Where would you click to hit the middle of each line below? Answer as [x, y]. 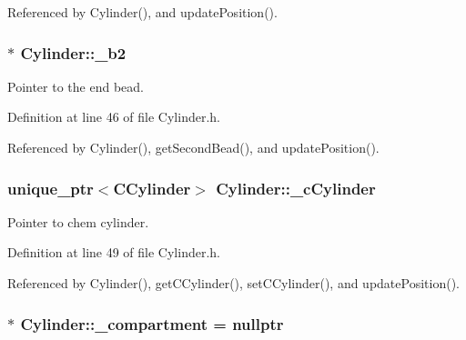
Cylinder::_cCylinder [296, 188]
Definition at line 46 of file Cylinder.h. [114, 117]
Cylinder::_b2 [73, 52]
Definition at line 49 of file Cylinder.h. [114, 252]
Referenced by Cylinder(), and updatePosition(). [142, 12]
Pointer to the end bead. [76, 86]
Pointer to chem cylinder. [78, 221]
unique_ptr [51, 188]
